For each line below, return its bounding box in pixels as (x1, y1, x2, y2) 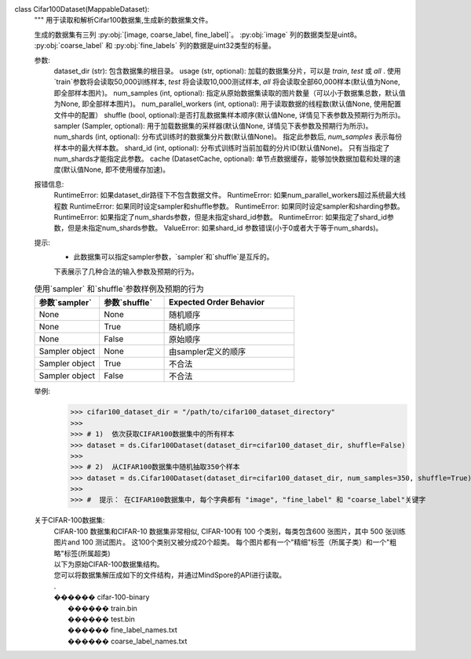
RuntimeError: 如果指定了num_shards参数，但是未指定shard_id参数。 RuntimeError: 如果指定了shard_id (53, 213, 388, 222)
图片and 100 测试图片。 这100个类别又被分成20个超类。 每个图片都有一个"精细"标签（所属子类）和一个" (53, 537, 390, 547)
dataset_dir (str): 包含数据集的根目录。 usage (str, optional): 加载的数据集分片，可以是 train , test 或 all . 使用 (53, 66, 402, 75)
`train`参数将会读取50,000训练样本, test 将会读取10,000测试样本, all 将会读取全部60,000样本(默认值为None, (53, 77, 400, 86)
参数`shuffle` (103, 297, 153, 308)
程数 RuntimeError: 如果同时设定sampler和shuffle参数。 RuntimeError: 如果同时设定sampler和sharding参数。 (53, 201, 404, 211)
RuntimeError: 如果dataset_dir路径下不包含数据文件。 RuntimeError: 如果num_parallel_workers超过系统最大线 (53, 191, 407, 200)
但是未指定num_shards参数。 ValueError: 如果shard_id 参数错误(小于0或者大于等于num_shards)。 (67, 224, 383, 233)
